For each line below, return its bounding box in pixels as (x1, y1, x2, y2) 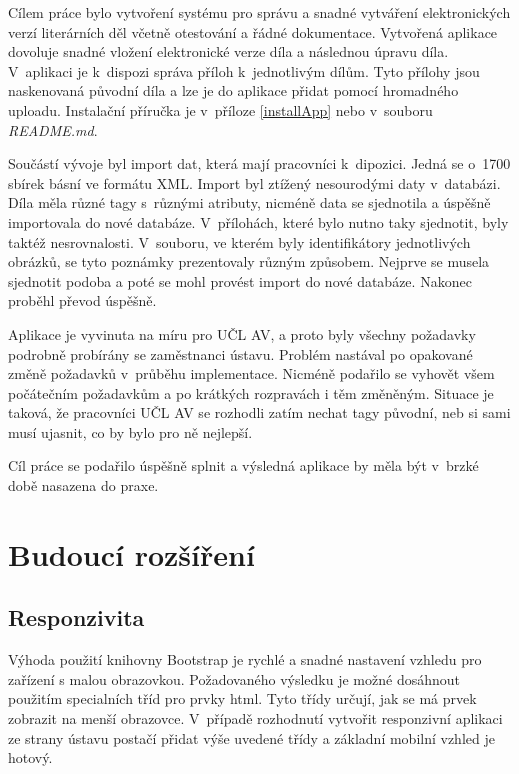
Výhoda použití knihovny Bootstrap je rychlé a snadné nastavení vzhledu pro (8, 649, 482, 670)
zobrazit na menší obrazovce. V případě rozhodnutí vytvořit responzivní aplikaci (8, 708, 503, 729)
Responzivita (8, 602, 145, 633)
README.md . (8, 119, 98, 140)
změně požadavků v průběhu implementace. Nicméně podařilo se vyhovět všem (8, 363, 495, 384)
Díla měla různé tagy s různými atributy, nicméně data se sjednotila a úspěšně (8, 192, 491, 213)
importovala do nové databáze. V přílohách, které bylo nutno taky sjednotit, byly (8, 211, 509, 232)
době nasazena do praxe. (8, 475, 159, 496)
